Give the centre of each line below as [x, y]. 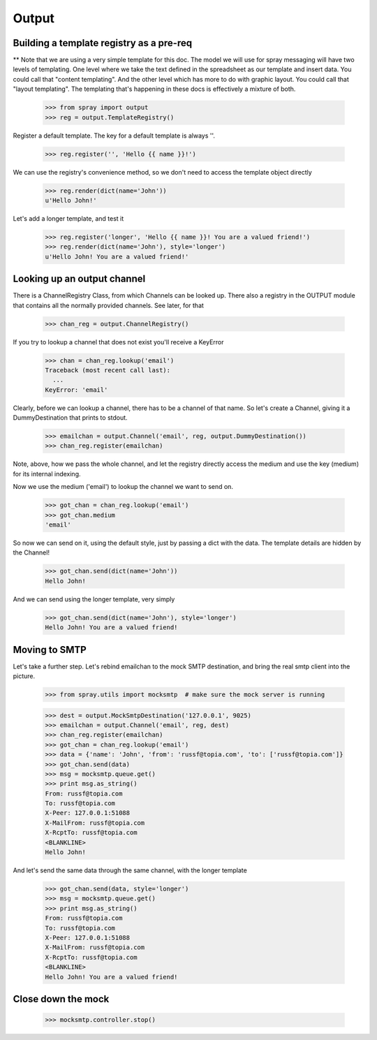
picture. [24, 676]
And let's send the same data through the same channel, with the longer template [130, 870]
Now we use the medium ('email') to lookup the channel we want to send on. [123, 487]
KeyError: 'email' [76, 390]
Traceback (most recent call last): [108, 370]
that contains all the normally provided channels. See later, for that [108, 305]
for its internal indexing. [47, 474]
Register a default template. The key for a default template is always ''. [114, 136]
